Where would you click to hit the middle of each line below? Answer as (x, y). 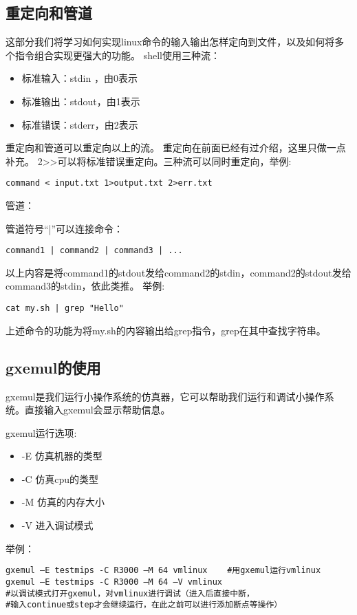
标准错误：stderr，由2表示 (80, 124)
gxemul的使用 (53, 367)
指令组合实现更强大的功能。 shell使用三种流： (117, 55)
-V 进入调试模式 (57, 525)
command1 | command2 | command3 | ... (94, 251)
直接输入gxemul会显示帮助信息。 (97, 410)
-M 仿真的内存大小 (63, 502)
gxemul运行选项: (41, 432)
